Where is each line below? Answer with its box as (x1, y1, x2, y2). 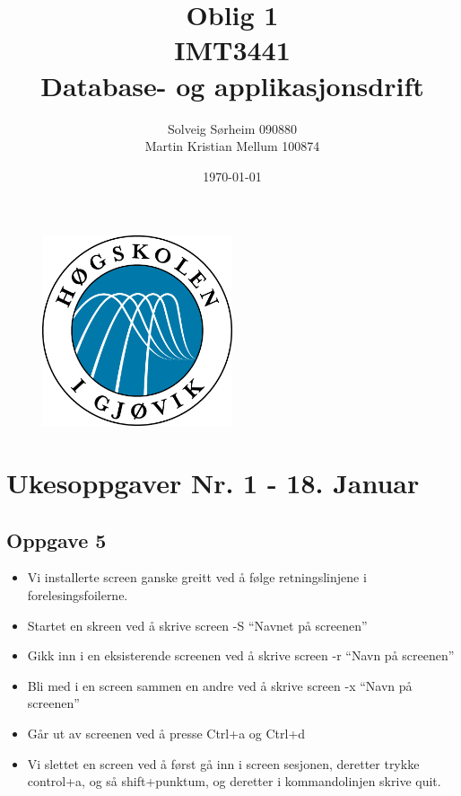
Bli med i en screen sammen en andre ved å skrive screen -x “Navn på (27, 676, 413, 694)
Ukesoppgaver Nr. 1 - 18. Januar (6, 464, 420, 501)
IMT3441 (174, 31, 291, 68)
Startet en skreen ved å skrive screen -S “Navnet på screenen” (27, 615, 368, 634)
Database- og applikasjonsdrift (40, 66, 424, 103)
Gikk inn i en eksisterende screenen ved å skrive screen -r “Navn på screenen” (27, 646, 455, 665)
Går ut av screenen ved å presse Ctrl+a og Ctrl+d (27, 724, 306, 743)
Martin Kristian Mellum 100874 (144, 137, 320, 155)
